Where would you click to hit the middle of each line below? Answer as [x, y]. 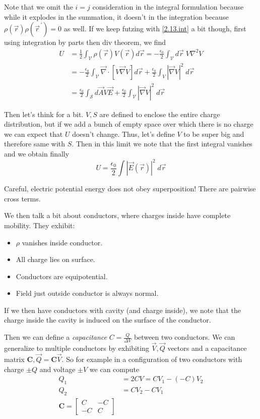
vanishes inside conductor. [62, 242]
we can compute [114, 369]
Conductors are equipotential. [62, 276]
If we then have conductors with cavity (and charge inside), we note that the [122, 310]
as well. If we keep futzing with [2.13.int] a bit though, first [155, 29]
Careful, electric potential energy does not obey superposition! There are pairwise [130, 189]
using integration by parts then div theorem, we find [85, 42]
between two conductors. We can [184, 337]
